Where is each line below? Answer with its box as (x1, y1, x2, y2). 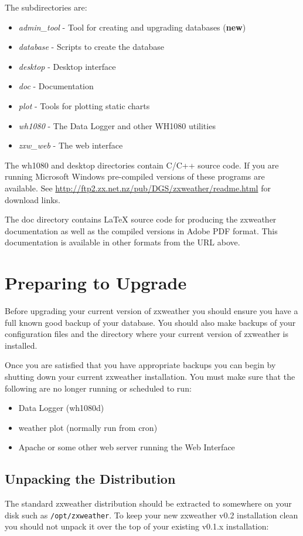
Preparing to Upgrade (5, 271, 187, 295)
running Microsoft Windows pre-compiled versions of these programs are (5, 170, 265, 183)
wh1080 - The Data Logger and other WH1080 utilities (18, 119, 216, 132)
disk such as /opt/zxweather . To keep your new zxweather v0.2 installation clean (5, 508, 298, 521)
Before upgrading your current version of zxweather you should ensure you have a (5, 305, 298, 317)
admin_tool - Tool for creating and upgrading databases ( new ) (18, 21, 246, 33)
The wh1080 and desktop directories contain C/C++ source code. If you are (5, 159, 279, 171)
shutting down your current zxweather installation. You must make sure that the (5, 370, 295, 382)
